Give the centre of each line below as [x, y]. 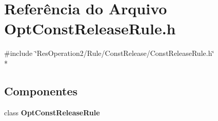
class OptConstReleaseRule [52, 112]
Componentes [41, 90]
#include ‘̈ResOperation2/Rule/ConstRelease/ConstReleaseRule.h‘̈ [109, 53]
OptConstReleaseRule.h [90, 28]
